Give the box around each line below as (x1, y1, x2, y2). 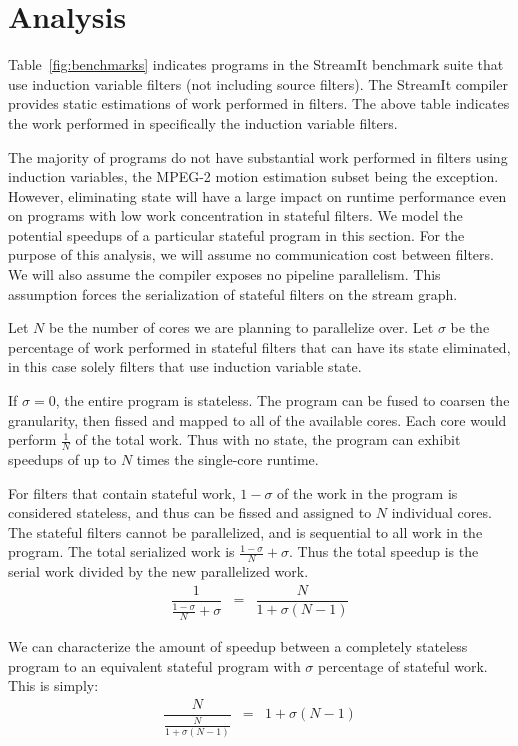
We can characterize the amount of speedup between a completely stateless (8, 636, 468, 657)
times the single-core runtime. (136, 449, 319, 470)
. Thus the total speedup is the (289, 541, 479, 562)
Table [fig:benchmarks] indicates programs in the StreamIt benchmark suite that (8, 54, 504, 75)
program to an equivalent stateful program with (8, 655, 301, 676)
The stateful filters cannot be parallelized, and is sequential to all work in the (8, 521, 483, 542)
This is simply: (8, 675, 99, 696)
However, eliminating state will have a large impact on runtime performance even (8, 185, 507, 206)
